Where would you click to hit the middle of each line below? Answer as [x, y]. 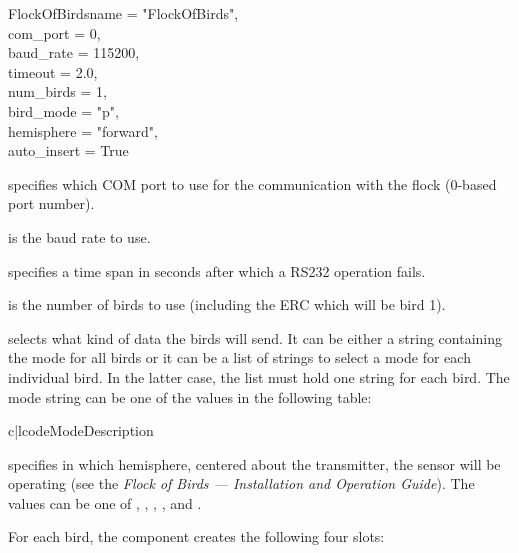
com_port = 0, [54, 32]
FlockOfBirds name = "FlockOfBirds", [123, 13]
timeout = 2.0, [53, 71]
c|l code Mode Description [81, 430]
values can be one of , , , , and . [105, 502]
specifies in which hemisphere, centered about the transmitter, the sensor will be [254, 463]
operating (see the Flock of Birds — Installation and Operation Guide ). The [241, 483]
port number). [51, 203]
